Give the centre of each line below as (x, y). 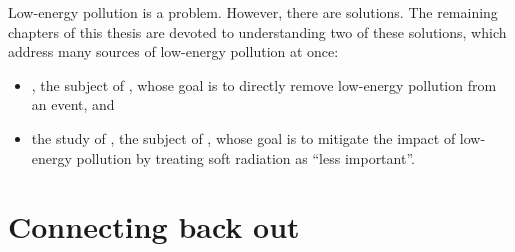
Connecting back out (154, 226)
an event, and (73, 104)
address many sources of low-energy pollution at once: (173, 51)
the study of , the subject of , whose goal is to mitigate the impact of (243, 137)
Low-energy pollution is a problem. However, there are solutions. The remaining (253, 12)
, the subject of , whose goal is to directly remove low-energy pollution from (264, 84)
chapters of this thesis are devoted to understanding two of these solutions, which (257, 31)
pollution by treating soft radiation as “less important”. (245, 157)
